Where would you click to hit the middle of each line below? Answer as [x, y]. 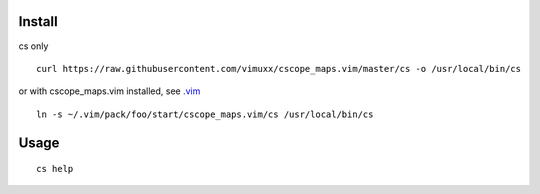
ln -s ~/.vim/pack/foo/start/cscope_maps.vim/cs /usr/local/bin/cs [205, 114]
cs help [55, 169]
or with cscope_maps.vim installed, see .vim [109, 91]
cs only [33, 46]
